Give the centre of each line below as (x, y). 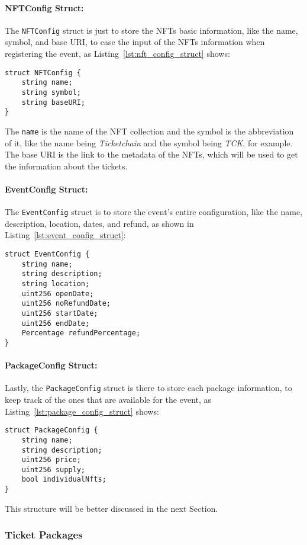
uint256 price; (51, 460)
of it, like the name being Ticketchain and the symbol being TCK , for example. (149, 142)
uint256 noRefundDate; (66, 304)
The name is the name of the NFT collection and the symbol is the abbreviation (149, 131)
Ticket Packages (44, 535)
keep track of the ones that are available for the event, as (108, 400)
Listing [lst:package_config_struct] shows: (82, 411)
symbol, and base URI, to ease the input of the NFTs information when (135, 42)
